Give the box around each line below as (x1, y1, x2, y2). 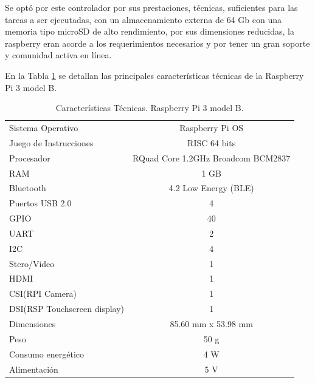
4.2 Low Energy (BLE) (168, 181, 254, 194)
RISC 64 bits (187, 136, 236, 149)
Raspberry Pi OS (179, 121, 244, 134)
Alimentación (9, 362, 58, 375)
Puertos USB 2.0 (9, 197, 72, 209)
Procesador (9, 151, 50, 164)
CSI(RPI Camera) (9, 287, 77, 300)
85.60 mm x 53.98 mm (170, 317, 253, 330)
